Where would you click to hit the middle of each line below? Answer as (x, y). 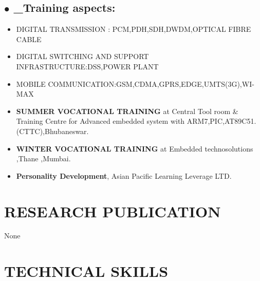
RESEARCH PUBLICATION (113, 211)
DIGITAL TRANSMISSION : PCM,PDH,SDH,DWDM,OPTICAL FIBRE (134, 29)
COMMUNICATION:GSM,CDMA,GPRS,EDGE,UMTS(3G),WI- (151, 83)
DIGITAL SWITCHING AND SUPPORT (82, 56)
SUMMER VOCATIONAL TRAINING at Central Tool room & (127, 111)
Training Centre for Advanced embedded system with (100, 121)
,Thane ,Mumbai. (43, 158)
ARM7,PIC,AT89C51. (221, 121)
